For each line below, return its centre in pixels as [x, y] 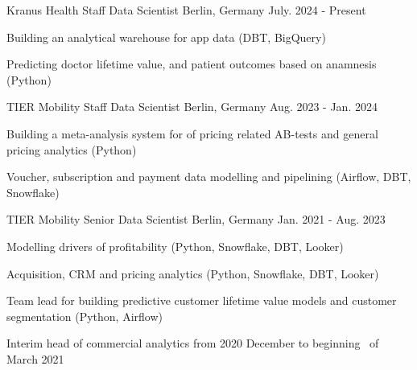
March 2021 [35, 358]
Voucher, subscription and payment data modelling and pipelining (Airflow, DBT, [209, 177]
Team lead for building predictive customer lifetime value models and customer [202, 300]
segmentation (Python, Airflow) [85, 316]
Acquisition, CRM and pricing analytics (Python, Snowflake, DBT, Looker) [193, 273]
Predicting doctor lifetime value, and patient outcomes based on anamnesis [192, 64]
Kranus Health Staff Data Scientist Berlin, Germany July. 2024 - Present [186, 10]
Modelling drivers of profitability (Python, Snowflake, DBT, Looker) [175, 246]
